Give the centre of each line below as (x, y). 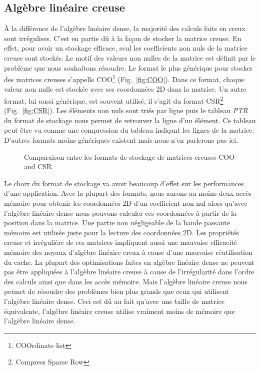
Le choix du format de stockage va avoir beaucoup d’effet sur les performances (124, 183)
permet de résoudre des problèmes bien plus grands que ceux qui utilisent (116, 291)
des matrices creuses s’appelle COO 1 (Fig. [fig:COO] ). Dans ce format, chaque (124, 78)
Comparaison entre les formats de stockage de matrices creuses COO (129, 156)
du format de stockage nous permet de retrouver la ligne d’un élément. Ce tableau (130, 120)
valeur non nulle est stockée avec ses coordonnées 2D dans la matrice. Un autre (125, 89)
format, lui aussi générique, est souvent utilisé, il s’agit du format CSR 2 (114, 100)
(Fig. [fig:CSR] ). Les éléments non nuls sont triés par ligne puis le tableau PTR (126, 110)
